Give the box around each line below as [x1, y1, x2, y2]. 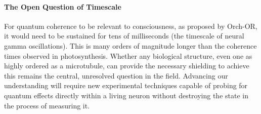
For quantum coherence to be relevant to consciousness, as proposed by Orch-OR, [4, 20, 257, 31]
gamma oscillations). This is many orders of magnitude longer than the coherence [4, 40, 257, 51]
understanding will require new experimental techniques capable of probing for [4, 80, 248, 91]
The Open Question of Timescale [4, 1, 121, 12]
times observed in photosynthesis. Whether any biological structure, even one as [4, 50, 252, 61]
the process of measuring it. [4, 100, 90, 110]
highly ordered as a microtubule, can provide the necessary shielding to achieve [4, 60, 249, 71]
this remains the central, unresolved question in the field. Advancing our [4, 70, 228, 81]
